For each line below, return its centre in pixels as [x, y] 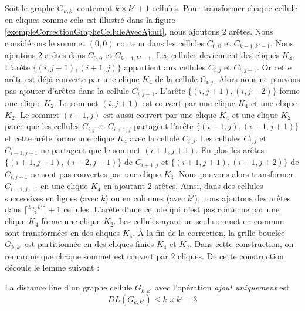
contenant [95, 8]
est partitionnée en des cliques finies [89, 244]
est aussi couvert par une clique [160, 114]
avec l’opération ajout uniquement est [222, 287]
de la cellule [176, 79]
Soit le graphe [30, 8]
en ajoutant [124, 186]
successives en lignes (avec [52, 197]
